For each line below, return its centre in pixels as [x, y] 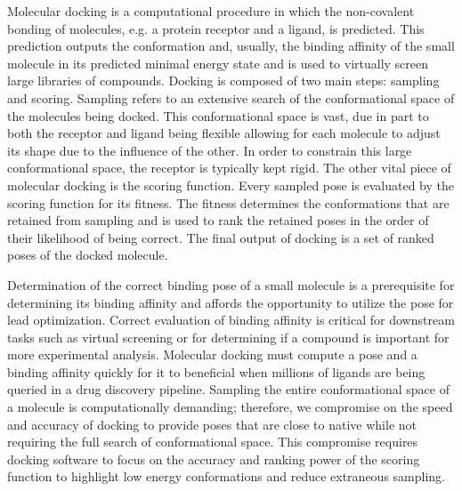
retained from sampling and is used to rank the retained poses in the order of [218, 220]
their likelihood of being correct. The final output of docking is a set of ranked [221, 237]
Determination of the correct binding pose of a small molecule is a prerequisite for [231, 284]
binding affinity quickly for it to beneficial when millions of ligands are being [216, 371]
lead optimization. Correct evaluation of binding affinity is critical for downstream [231, 320]
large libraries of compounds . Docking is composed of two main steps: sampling [223, 80]
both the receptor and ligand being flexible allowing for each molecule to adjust [224, 133]
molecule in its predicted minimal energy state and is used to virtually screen [218, 63]
